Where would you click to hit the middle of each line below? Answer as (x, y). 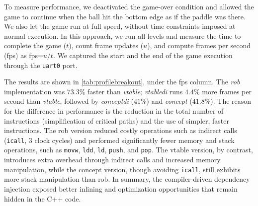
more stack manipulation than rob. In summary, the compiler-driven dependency (127, 179)
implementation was (35, 91)
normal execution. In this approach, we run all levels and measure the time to (123, 35)
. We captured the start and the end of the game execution (143, 55)
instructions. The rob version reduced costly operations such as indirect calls (121, 130)
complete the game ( (35, 45)
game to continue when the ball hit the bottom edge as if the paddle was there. (125, 16)
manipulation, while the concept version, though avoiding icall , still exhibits (122, 169)
